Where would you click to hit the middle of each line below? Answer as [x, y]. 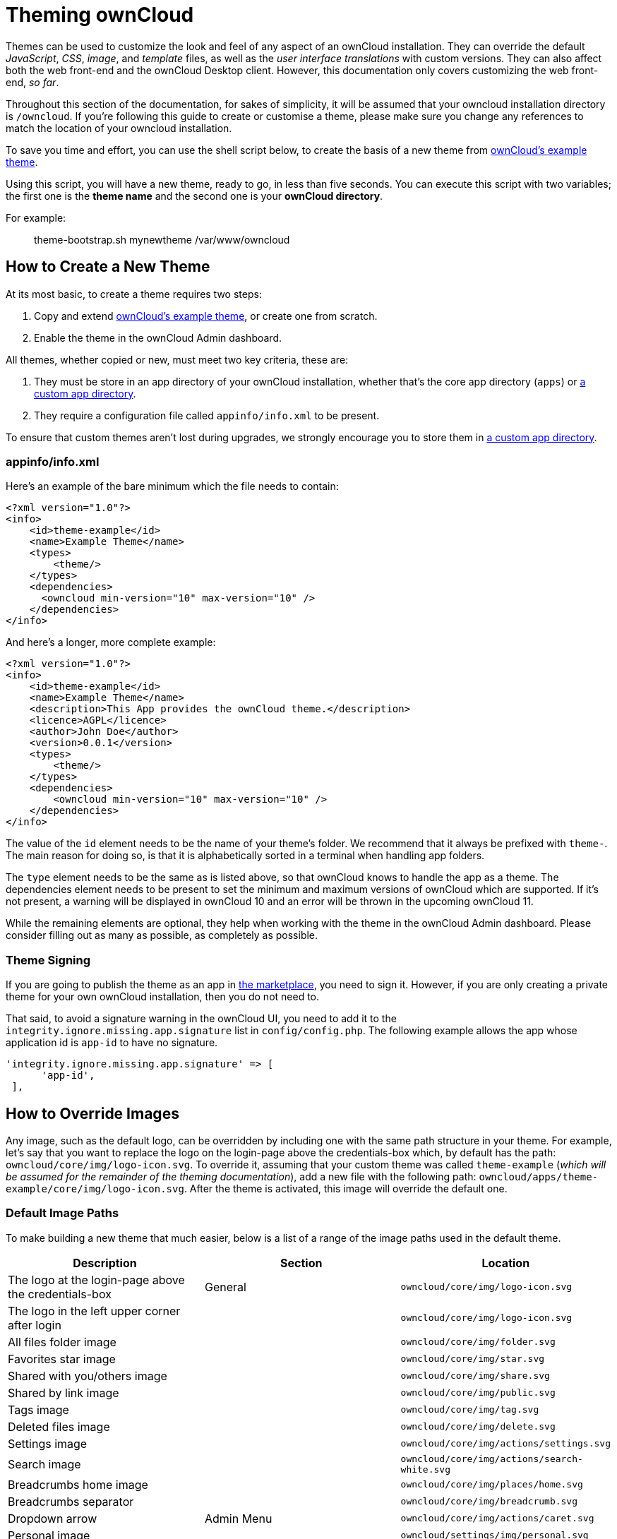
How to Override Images [92, 1113]
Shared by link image [64, 1393]
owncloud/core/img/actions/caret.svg [497, 1519]
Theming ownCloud [100, 15]
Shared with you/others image [88, 1376]
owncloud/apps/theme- [539, 1176]
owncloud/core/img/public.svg [478, 1393]
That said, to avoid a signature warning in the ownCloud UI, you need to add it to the [201, 1019]
